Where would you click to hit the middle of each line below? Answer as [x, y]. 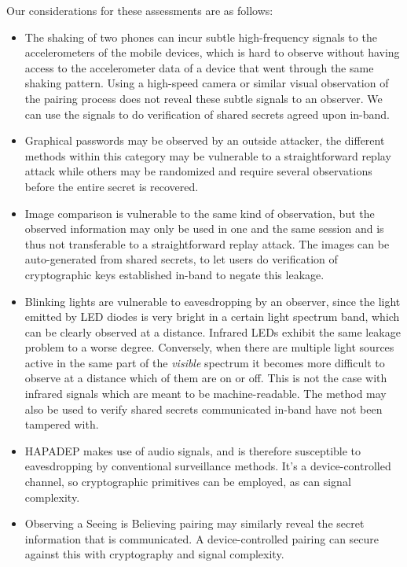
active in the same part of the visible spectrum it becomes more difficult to [205, 362]
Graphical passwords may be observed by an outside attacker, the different [205, 140]
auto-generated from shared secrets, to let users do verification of [181, 259]
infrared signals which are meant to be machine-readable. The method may [205, 394]
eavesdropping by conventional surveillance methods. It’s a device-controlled [208, 466]
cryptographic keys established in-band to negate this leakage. [174, 274]
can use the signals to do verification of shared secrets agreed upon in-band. [207, 114]
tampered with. [62, 424]
